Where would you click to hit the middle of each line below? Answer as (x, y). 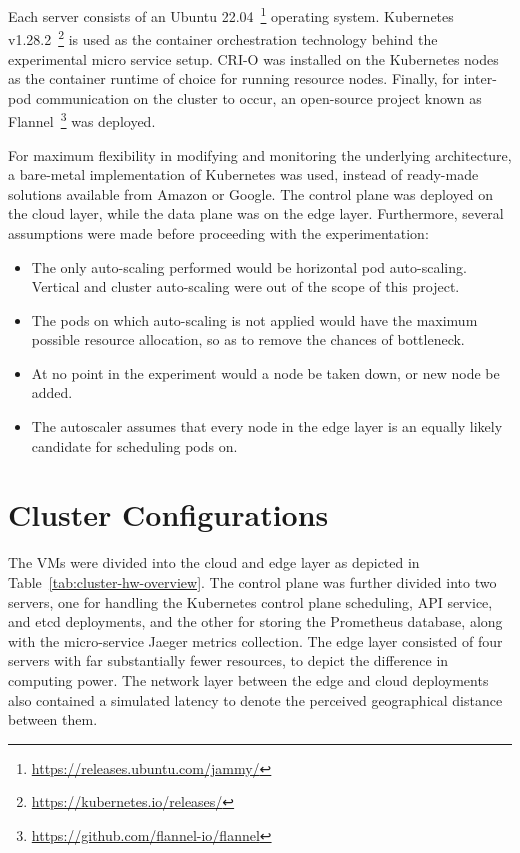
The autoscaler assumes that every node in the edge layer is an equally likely (267, 426)
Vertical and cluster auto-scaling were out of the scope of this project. (245, 286)
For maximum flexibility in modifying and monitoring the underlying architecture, (260, 154)
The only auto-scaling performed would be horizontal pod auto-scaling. (249, 266)
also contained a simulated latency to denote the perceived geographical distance (255, 699)
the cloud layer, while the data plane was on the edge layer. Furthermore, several (256, 213)
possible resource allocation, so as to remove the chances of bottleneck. (248, 339)
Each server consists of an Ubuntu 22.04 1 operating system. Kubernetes (231, 14)
